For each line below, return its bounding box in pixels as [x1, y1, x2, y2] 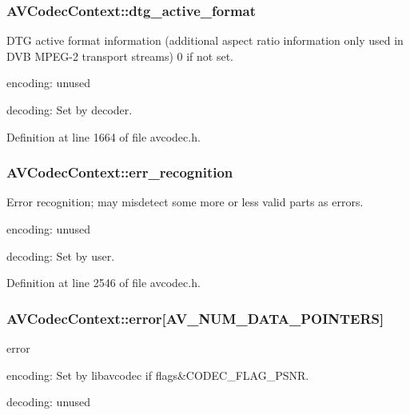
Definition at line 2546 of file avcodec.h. [6, 274, 201, 291]
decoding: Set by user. [6, 247, 115, 264]
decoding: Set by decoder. [6, 102, 133, 118]
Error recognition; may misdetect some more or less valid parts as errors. [6, 194, 364, 210]
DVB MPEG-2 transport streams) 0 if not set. [6, 47, 234, 64]
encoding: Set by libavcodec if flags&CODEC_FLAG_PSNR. [6, 366, 309, 383]
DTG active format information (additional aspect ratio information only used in [6, 32, 404, 49]
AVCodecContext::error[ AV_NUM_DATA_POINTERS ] [6, 308, 384, 328]
